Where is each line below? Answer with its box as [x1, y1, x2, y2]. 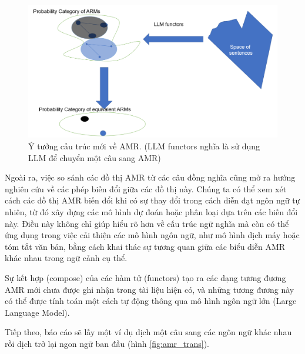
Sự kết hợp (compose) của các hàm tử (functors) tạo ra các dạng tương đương [5, 272, 286, 284]
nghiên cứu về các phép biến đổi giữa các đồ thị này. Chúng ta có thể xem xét [5, 182, 287, 195]
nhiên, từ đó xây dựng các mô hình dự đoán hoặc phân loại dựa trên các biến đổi [5, 206, 298, 218]
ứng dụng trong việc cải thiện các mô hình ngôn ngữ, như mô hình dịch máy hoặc [5, 229, 300, 241]
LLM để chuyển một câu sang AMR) [28, 151, 161, 163]
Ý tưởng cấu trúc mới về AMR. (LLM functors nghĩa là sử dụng [28, 140, 260, 152]
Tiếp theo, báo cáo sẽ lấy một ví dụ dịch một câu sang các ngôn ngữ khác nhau [5, 326, 292, 338]
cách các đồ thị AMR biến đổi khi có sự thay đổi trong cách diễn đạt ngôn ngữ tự [5, 194, 300, 206]
